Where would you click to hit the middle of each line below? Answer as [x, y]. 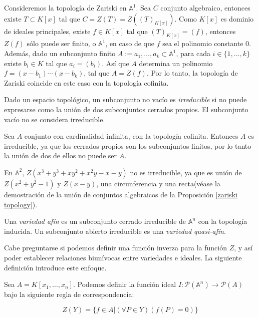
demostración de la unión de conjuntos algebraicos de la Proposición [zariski [121, 194]
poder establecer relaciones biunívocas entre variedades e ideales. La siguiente [123, 257]
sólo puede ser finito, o [61, 43]
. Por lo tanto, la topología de [192, 73]
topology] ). [21, 204]
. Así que [115, 63]
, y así [243, 248]
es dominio [237, 18]
